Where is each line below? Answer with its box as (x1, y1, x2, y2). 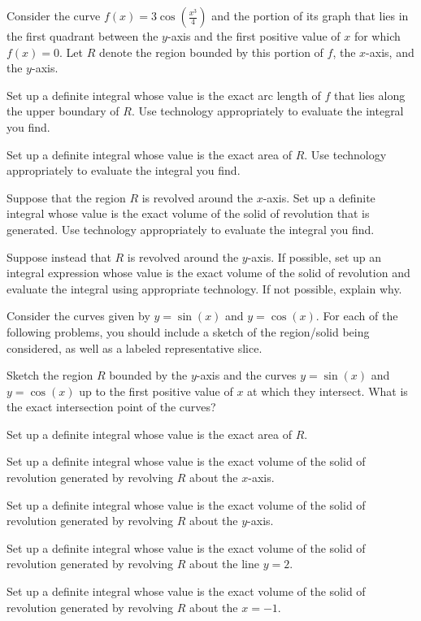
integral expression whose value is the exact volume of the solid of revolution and (7, 264, 410, 281)
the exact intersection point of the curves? (7, 398, 216, 415)
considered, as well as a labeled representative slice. (7, 339, 263, 356)
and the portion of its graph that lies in (211, 7, 409, 24)
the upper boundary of (7, 102, 119, 119)
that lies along (333, 86, 406, 103)
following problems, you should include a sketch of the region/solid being (7, 323, 370, 340)
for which (354, 28, 401, 44)
